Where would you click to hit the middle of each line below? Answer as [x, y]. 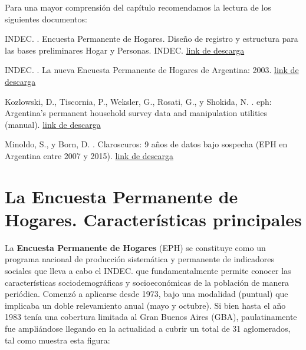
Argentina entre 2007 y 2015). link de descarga [89, 155]
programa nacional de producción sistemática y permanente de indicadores [139, 259]
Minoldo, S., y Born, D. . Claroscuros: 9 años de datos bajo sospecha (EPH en [146, 144]
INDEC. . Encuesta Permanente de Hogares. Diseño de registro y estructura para [152, 39]
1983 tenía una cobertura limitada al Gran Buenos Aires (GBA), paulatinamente [151, 317]
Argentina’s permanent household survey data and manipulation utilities [136, 113]
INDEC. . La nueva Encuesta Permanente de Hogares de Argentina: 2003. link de [152, 70]
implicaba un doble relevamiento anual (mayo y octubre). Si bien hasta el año [145, 305]
